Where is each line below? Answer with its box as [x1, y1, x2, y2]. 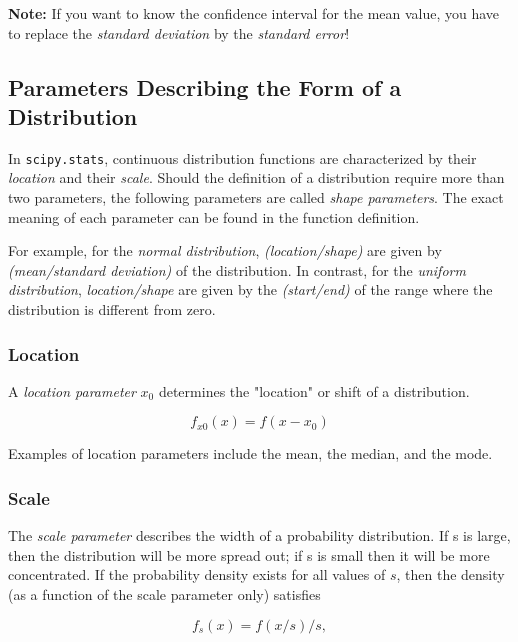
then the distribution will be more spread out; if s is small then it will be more [8, 544, 490, 565]
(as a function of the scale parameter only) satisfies [8, 584, 321, 604]
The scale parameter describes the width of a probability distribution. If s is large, [8, 525, 511, 546]
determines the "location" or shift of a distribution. [158, 380, 470, 401]
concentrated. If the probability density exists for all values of [8, 564, 386, 585]
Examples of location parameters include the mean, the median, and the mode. [8, 443, 493, 464]
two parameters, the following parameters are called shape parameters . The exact [8, 187, 504, 208]
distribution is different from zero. [8, 299, 216, 319]
